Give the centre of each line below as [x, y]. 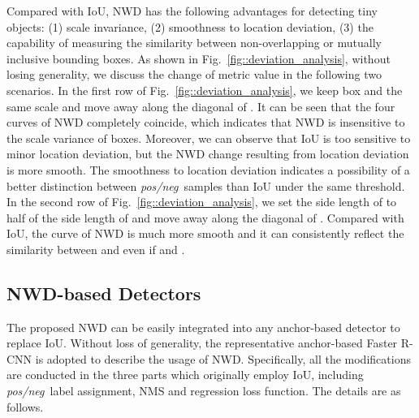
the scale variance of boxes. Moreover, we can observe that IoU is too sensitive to [209, 138]
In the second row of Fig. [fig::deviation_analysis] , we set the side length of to [202, 202]
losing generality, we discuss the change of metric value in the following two [194, 74]
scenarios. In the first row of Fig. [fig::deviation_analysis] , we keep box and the [205, 90]
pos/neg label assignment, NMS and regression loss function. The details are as [204, 391]
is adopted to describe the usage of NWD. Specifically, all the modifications [223, 358]
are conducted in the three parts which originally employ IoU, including [185, 375]
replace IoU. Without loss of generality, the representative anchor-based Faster [202, 343]
